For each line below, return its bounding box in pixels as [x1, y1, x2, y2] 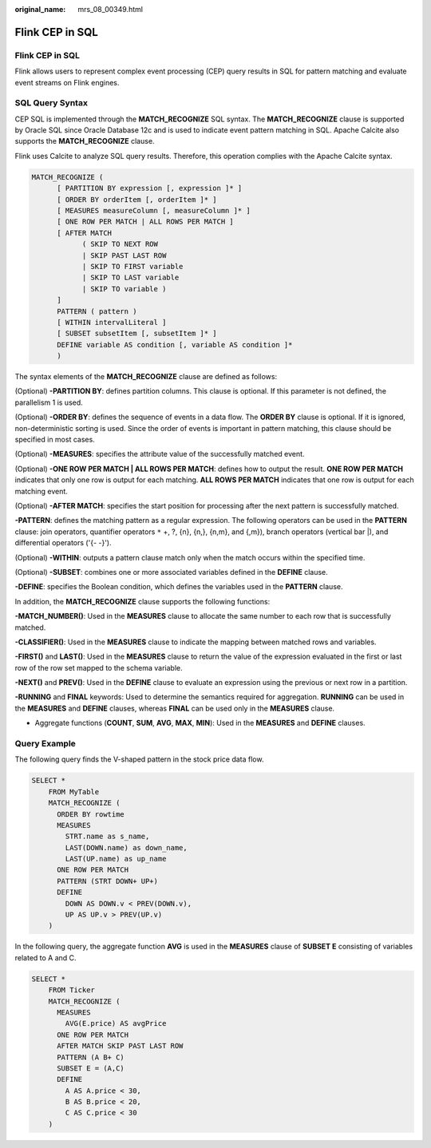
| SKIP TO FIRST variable [81, 262, 184, 271]
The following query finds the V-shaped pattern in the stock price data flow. [14, 754, 264, 764]
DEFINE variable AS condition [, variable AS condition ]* [57, 340, 293, 349]
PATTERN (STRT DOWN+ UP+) [57, 877, 159, 885]
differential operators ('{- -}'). [14, 538, 112, 548]
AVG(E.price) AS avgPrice [65, 1019, 167, 1028]
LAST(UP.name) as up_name [65, 854, 167, 864]
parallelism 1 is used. [14, 398, 83, 407]
